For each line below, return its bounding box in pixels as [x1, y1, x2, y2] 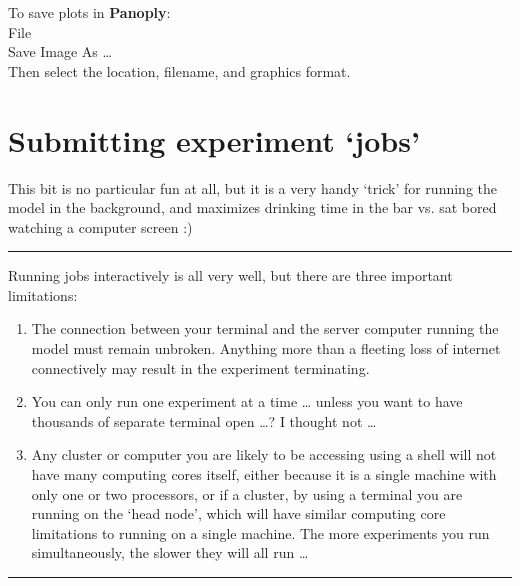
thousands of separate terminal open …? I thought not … [31, 410, 377, 431]
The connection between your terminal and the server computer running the [31, 318, 499, 339]
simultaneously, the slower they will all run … [31, 542, 309, 563]
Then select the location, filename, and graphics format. [8, 60, 351, 81]
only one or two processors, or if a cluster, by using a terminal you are [31, 483, 463, 504]
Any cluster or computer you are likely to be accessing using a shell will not [31, 444, 497, 465]
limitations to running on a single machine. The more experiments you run [31, 522, 490, 543]
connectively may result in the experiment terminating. [31, 357, 370, 378]
